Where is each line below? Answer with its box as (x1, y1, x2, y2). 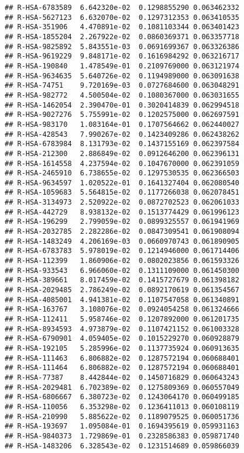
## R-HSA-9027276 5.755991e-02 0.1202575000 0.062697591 (5, 110, 239, 119)
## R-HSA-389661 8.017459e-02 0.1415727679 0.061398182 (5, 276, 239, 285)
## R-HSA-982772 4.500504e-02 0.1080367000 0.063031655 (5, 91, 239, 99)
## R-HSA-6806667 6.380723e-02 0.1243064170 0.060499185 (5, 393, 239, 402)
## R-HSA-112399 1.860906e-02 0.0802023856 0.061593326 (5, 257, 239, 265)
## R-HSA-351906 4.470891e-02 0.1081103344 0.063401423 (5, 23, 239, 32)
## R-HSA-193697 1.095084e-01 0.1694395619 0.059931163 (5, 422, 239, 431)
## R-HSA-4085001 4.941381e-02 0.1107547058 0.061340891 (5, 295, 239, 304)
